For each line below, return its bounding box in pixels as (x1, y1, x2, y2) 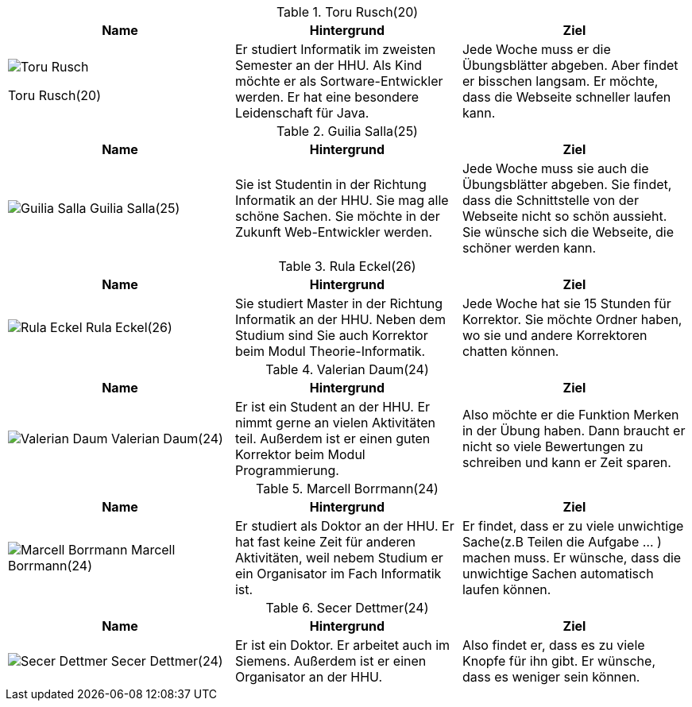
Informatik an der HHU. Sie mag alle (234, 192, 449, 208)
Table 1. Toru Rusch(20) (276, 4, 419, 20)
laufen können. (462, 581, 551, 597)
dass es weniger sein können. (462, 669, 640, 685)
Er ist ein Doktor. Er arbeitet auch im (234, 637, 450, 653)
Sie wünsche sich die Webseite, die (462, 224, 674, 240)
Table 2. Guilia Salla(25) (276, 123, 418, 139)
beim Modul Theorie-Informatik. (234, 343, 426, 359)
